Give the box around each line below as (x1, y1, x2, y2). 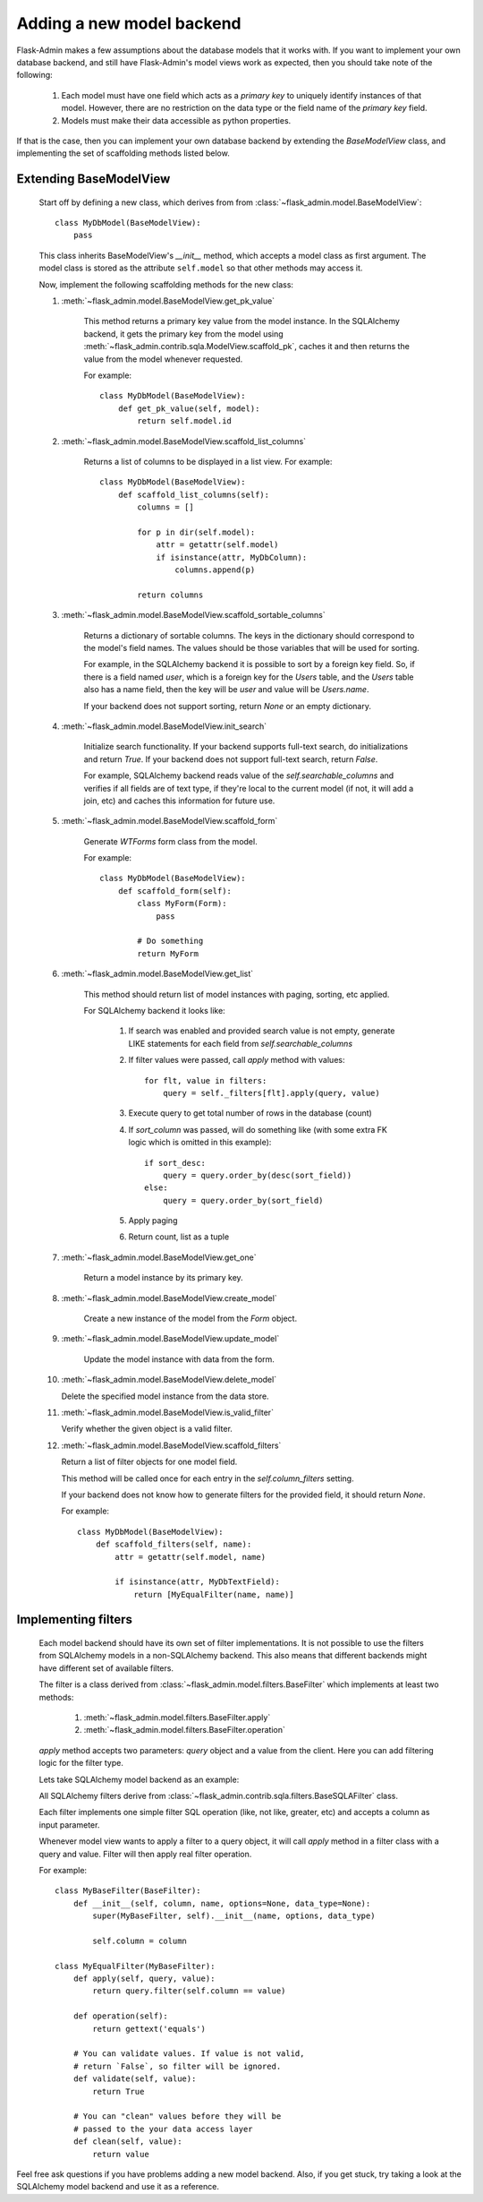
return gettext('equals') (92, 2024, 206, 2034)
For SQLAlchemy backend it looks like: (83, 1006, 225, 1015)
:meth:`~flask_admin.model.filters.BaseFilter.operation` (83, 1725, 285, 1735)
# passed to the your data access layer (72, 2123, 254, 2134)
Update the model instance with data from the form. (83, 1353, 275, 1365)
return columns (137, 589, 204, 600)
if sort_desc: (144, 1158, 206, 1168)
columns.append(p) (174, 565, 256, 575)
